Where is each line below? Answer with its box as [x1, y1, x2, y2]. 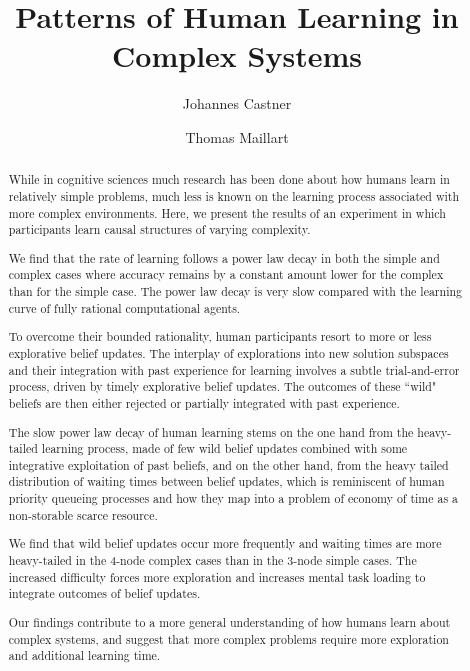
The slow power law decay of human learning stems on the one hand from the [8, 423, 414, 440]
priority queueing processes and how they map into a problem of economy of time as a [8, 490, 459, 507]
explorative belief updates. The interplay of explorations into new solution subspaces [8, 344, 449, 361]
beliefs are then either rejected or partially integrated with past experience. [8, 394, 400, 411]
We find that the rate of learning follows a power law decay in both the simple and [8, 249, 440, 266]
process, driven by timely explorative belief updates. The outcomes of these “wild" [8, 378, 437, 395]
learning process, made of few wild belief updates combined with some [41, 440, 408, 457]
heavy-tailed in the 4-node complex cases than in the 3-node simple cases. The [8, 551, 417, 568]
